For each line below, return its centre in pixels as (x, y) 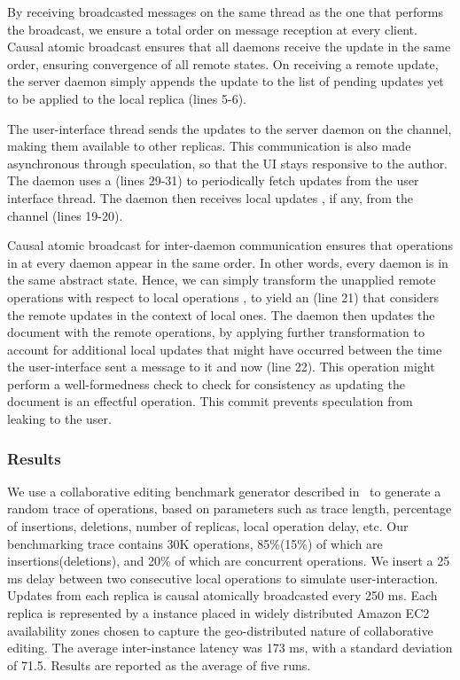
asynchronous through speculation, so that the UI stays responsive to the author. (228, 163)
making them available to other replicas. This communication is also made (209, 146)
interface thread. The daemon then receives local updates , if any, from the (211, 197)
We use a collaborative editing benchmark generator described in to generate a (224, 491)
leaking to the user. (59, 419)
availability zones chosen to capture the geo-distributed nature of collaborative (220, 630)
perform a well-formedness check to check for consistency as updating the (206, 383)
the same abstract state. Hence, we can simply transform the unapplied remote (222, 280)
